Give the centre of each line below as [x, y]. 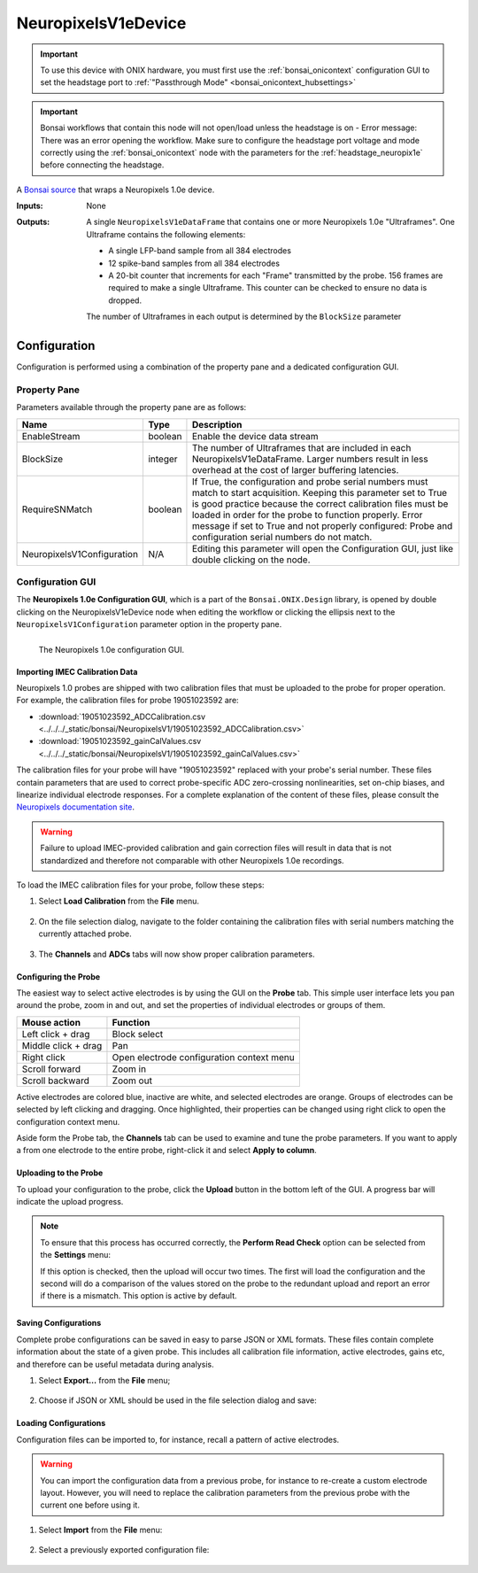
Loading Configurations [61, 1423]
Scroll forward [51, 1069]
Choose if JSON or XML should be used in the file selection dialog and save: [178, 1400]
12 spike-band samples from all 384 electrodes [194, 263]
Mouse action [51, 1022]
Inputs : [30, 206]
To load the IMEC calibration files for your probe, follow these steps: [140, 885]
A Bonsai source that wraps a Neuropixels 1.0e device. [116, 190]
